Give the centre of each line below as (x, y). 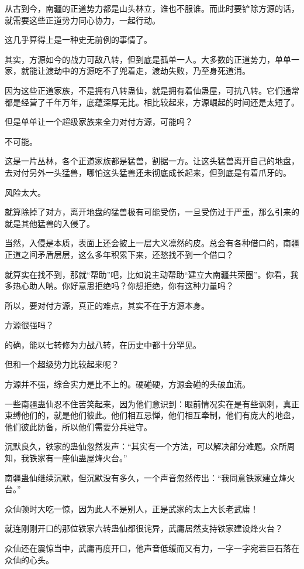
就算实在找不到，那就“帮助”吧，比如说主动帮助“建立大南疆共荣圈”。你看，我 (152, 274)
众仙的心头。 (29, 559)
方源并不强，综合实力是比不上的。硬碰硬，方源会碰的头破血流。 (127, 384)
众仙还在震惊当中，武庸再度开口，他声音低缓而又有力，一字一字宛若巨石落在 (152, 548)
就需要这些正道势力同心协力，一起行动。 (82, 20)
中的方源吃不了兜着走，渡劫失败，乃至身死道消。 (156, 71)
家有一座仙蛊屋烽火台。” (82, 458)
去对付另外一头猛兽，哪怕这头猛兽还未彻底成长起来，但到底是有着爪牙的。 (148, 172)
